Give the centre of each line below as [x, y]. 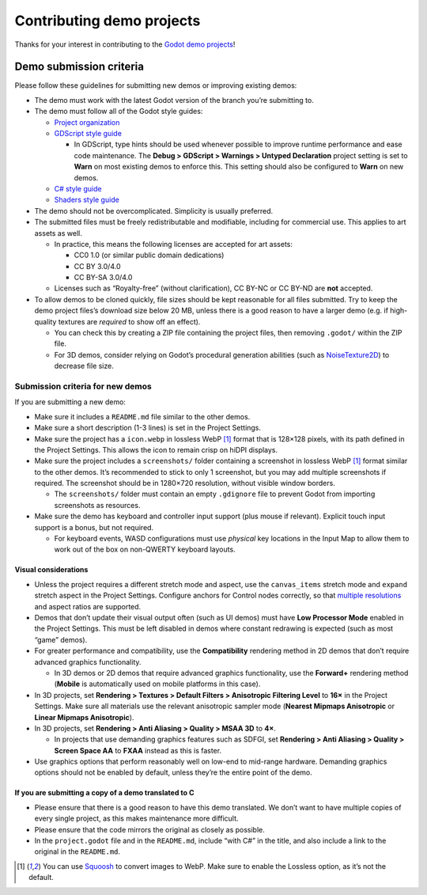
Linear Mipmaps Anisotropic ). [84, 717]
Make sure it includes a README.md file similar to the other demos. [142, 416]
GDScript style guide [88, 134]
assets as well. [58, 233]
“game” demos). [61, 639]
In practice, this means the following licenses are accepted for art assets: [173, 244]
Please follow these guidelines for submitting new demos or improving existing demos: [156, 85]
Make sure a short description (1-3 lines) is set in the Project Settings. [147, 428]
